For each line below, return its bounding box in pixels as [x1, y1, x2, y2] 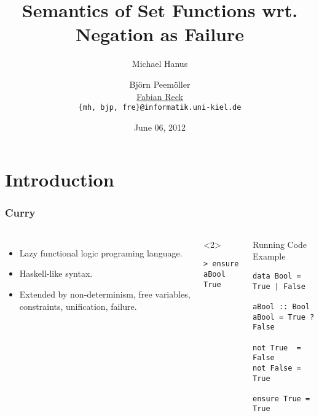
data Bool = [252, 271, 301, 280]
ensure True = [252, 394, 310, 403]
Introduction [5, 167, 114, 192]
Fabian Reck [136, 90, 183, 102]
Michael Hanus [132, 57, 188, 70]
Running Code [252, 237, 307, 250]
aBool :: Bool [252, 302, 310, 311]
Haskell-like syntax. [19, 267, 93, 280]
